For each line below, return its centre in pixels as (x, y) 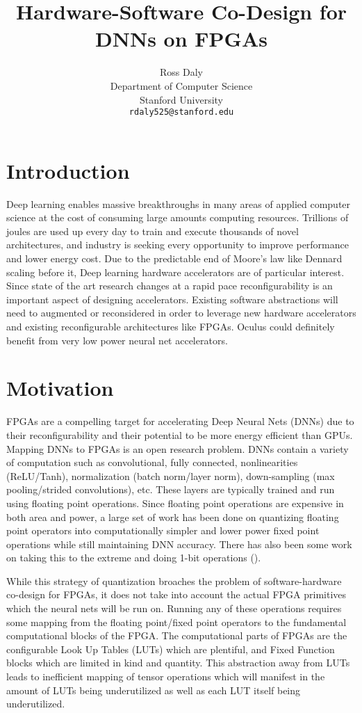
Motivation (60, 388)
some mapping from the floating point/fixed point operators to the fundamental (176, 622)
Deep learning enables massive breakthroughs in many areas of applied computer (179, 203)
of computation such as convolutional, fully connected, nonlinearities (152, 462)
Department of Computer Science (181, 85)
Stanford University (181, 99)
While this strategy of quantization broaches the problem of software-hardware (174, 580)
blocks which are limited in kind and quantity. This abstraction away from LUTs (178, 663)
